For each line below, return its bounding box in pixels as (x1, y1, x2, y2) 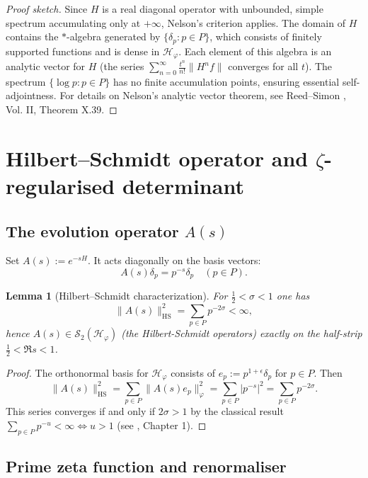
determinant (122, 171, 244, 200)
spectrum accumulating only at (6, 15, 141, 30)
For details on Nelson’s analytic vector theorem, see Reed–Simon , (59, 88, 346, 103)
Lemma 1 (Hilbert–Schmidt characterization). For (6, 288, 228, 303)
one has (276, 288, 310, 303)
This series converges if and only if (6, 404, 156, 419)
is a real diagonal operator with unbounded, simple (102, 1, 323, 16)
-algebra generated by (67, 29, 161, 44)
